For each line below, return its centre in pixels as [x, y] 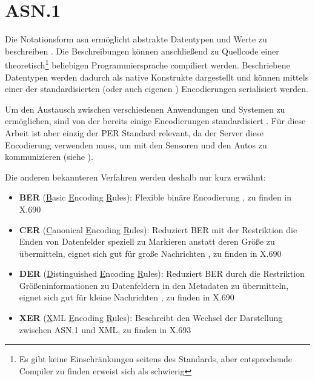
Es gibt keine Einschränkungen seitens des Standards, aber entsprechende [156, 359]
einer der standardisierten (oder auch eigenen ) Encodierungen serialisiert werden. [157, 89]
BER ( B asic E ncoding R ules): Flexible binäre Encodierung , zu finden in [155, 197]
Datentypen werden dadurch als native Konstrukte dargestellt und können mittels [157, 77]
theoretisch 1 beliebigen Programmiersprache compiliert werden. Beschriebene [148, 64]
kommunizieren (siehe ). [49, 157]
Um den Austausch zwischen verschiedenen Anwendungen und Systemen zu [145, 109]
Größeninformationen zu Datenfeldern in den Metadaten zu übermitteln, [154, 285]
